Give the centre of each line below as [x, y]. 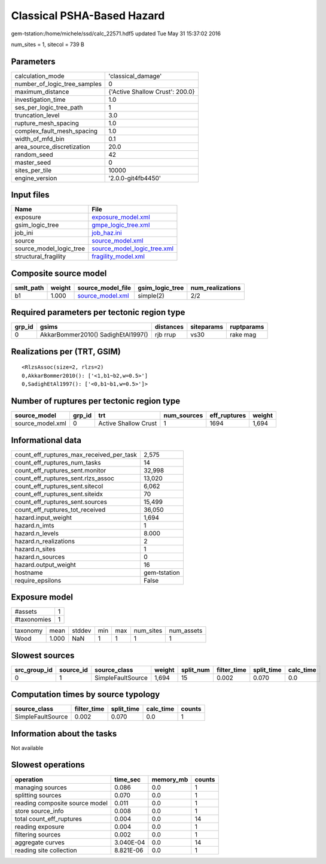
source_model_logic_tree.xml [132, 248]
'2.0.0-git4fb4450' [135, 178]
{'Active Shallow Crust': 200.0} [152, 92]
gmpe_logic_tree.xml [121, 225]
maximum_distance [42, 92]
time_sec [127, 780]
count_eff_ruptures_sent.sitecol [59, 486]
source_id [73, 669]
